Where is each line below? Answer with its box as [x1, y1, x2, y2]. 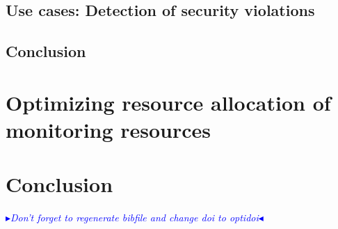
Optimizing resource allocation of [6, 88, 331, 116]
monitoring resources [6, 115, 211, 143]
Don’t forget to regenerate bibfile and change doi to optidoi [10, 210, 259, 225]
